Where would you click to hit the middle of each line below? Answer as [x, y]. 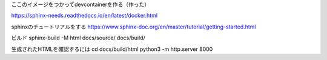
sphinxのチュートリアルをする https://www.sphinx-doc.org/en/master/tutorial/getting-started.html [134, 27]
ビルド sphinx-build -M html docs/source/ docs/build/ [78, 38]
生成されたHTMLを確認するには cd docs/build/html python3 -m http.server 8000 [112, 49]
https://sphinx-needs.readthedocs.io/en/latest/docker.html [84, 16]
